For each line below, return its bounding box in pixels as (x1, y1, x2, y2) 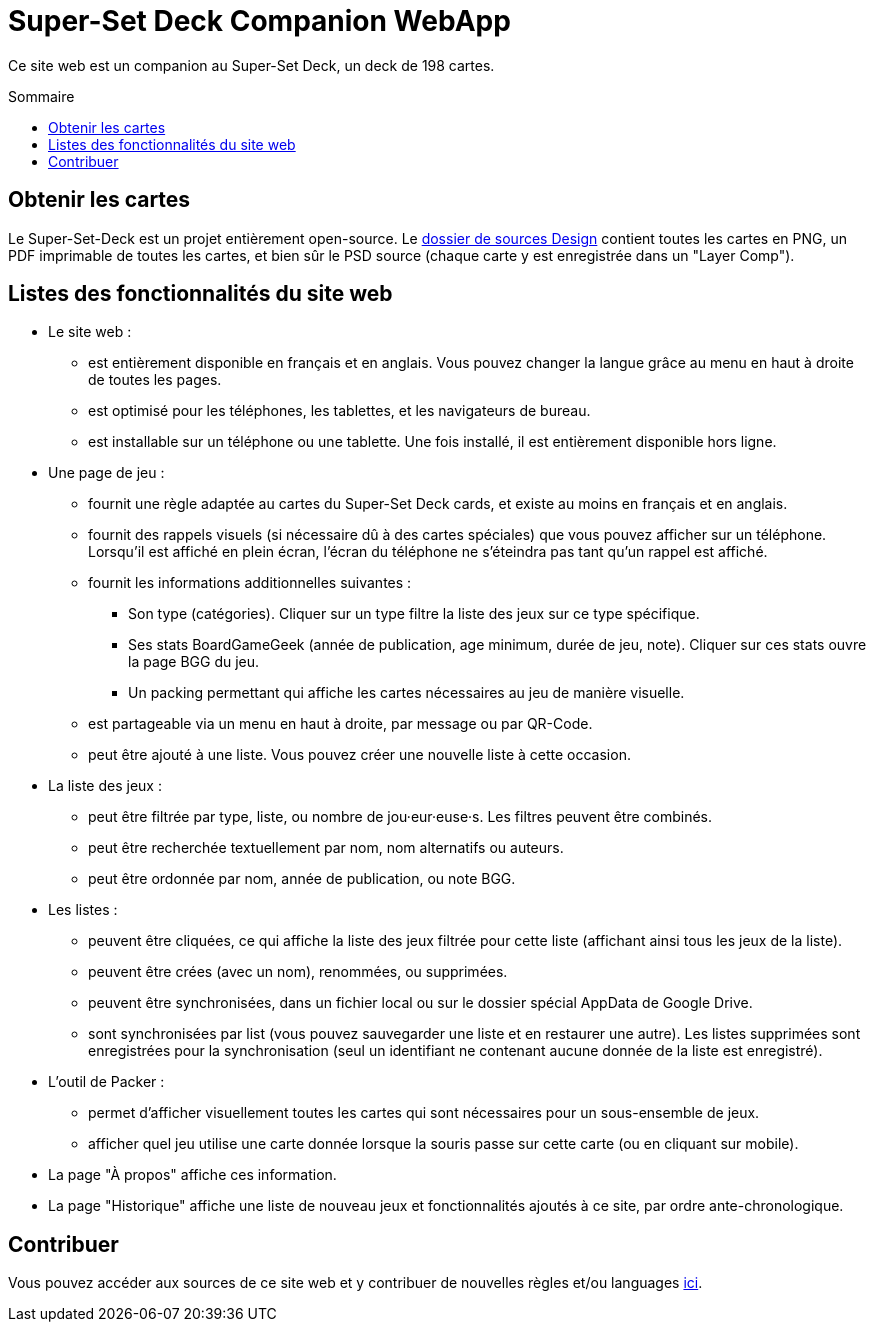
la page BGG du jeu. (128, 653, 260, 671)
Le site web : (48, 323, 132, 341)
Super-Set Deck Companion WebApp (8, 4, 511, 38)
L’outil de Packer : (48, 1073, 165, 1091)
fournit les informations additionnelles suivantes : (88, 574, 412, 592)
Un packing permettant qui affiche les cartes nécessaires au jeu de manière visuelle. (128, 684, 685, 702)
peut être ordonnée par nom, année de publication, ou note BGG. (88, 870, 516, 888)
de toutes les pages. (88, 371, 222, 389)
